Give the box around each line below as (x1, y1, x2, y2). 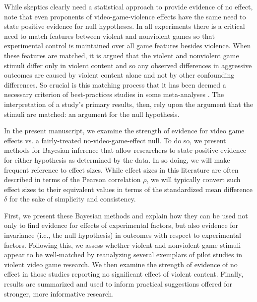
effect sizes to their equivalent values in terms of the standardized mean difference (4, 184, 253, 194)
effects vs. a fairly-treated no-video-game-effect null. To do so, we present (4, 135, 226, 145)
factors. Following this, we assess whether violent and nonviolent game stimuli (4, 239, 241, 250)
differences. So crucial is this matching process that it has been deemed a (4, 79, 226, 90)
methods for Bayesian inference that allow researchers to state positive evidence (4, 145, 247, 155)
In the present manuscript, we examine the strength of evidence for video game (4, 125, 245, 136)
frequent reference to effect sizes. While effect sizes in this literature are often (4, 164, 239, 175)
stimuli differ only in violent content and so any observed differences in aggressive (4, 60, 252, 70)
